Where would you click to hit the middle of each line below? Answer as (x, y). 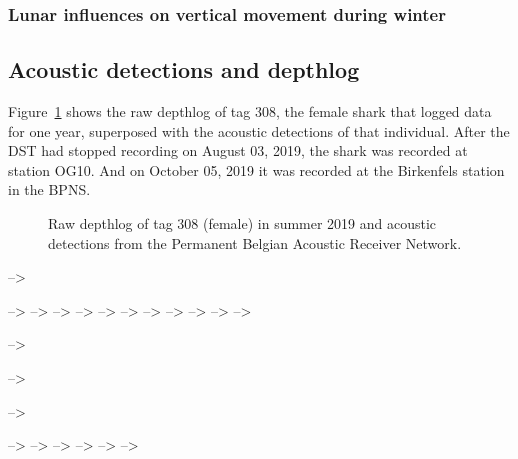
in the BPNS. (49, 189)
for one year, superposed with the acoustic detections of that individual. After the (259, 130)
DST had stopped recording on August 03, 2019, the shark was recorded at (238, 150)
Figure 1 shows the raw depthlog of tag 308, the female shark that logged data (250, 111)
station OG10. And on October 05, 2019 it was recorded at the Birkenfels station (256, 169)
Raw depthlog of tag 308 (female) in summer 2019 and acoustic (242, 223)
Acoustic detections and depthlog (184, 69)
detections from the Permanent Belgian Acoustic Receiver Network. (255, 242)
